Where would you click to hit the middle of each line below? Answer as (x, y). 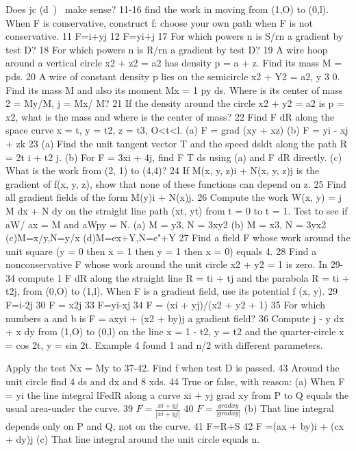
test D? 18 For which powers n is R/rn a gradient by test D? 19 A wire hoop (167, 49)
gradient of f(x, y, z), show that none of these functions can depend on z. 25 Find (176, 183)
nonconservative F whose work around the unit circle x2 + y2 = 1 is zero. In (166, 264)
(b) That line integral (289, 408)
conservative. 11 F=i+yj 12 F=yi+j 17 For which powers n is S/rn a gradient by (175, 36)
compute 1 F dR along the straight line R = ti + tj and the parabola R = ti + (184, 277)
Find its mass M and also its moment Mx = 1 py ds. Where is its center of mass (174, 89)
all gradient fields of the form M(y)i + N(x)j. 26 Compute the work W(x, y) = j (174, 197)
